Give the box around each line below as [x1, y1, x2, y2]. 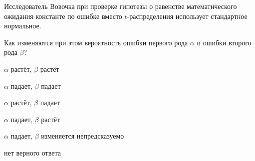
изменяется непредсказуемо [41, 131, 124, 141]
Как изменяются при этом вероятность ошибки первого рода [4, 37, 188, 47]
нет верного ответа [4, 147, 61, 158]
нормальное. [4, 20, 41, 31]
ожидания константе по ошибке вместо [4, 10, 122, 21]
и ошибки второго [197, 37, 252, 47]
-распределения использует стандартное [127, 10, 248, 21]
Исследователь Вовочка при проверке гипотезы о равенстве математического [4, 1, 237, 11]
